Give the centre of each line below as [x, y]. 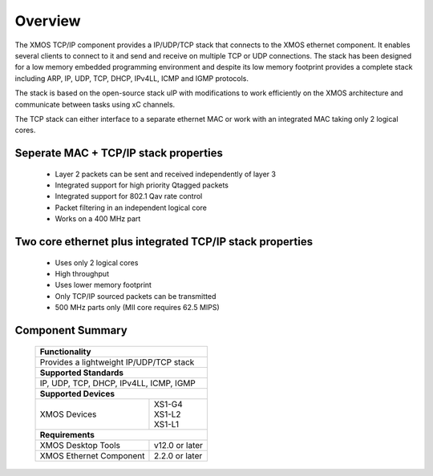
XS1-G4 [168, 404]
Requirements [67, 434]
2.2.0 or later [178, 455]
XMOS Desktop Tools [80, 445]
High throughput [82, 274]
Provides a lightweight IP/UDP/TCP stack [117, 362]
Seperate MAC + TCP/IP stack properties [119, 153]
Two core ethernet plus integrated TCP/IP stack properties [164, 242]
